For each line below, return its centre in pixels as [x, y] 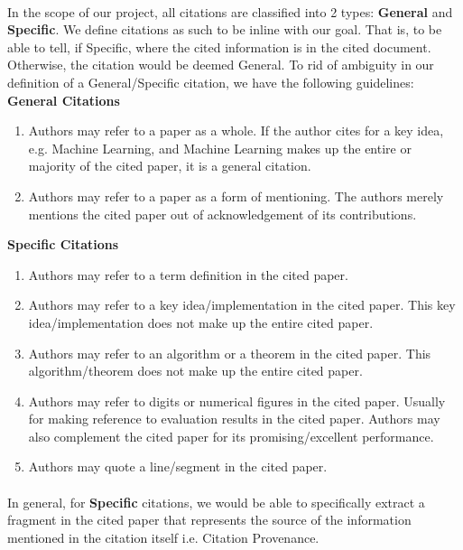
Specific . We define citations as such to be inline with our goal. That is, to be [225, 29]
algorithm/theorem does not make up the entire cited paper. [195, 371]
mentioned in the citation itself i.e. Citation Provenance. [163, 537]
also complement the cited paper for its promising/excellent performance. [231, 436]
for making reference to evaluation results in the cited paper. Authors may [234, 419]
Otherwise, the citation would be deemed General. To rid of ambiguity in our [221, 65]
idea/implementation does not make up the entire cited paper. [201, 322]
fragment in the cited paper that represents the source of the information [209, 520]
